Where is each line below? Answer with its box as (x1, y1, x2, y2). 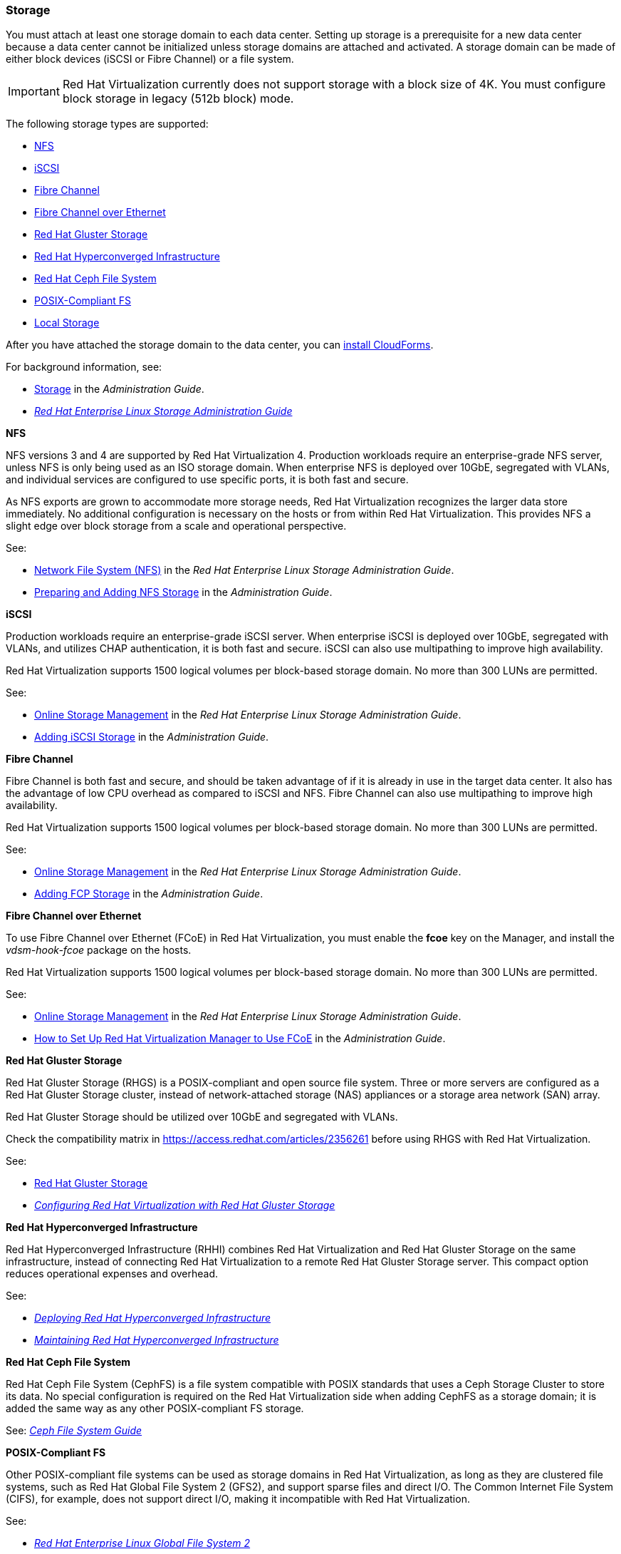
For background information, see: (6, 361, 162, 374)
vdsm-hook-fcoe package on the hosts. (6, 944, 192, 957)
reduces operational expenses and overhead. (6, 1267, 219, 1280)
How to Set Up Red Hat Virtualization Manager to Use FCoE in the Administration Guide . (34, 1032, 446, 1045)
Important (8, 84, 60, 99)
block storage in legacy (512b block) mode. (62, 91, 294, 106)
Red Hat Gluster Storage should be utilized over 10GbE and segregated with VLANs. (6, 1111, 398, 1123)
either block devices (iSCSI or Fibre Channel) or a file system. (6, 53, 294, 66)
